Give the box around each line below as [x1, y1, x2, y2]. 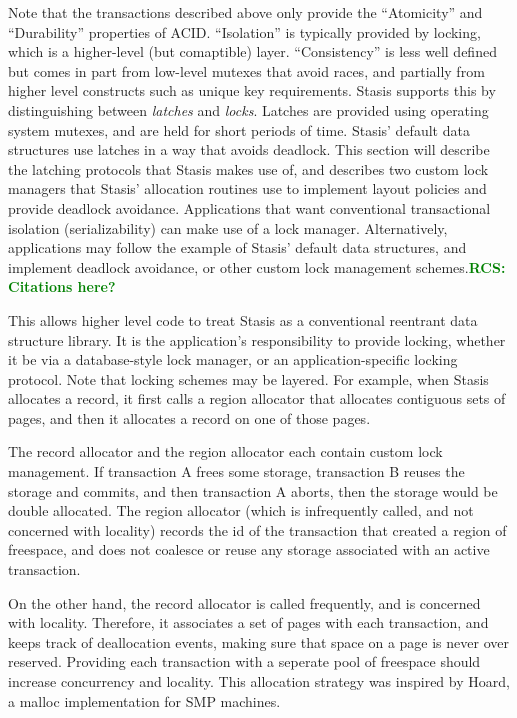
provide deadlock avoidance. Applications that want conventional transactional [8, 197, 491, 218]
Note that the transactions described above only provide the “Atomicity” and [8, 2, 483, 22]
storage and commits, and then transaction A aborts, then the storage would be [8, 480, 498, 501]
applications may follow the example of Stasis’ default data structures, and [8, 237, 467, 258]
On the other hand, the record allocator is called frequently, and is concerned [8, 592, 481, 613]
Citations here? [8, 276, 116, 297]
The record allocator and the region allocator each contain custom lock [8, 441, 443, 462]
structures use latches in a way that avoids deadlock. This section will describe [8, 139, 490, 160]
